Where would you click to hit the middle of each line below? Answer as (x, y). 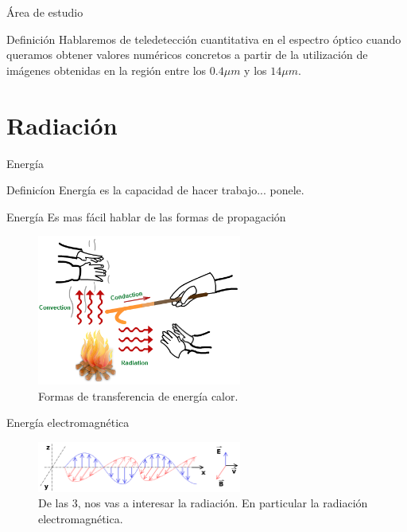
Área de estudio (45, 12)
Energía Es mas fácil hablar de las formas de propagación (146, 216)
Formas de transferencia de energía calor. (138, 395)
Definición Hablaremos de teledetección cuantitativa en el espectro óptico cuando (204, 39)
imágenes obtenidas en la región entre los (107, 70)
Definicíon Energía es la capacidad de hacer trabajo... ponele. (155, 190)
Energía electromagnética (68, 422)
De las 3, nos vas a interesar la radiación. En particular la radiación (203, 503)
